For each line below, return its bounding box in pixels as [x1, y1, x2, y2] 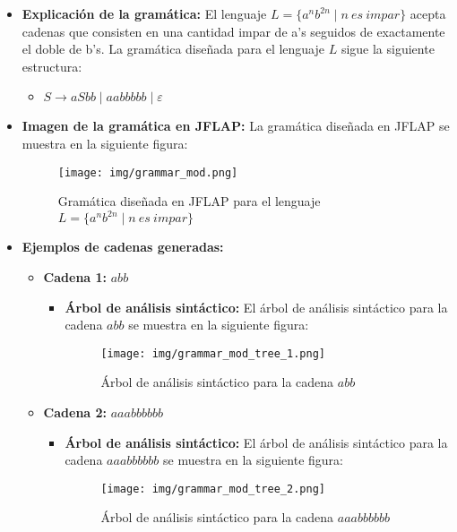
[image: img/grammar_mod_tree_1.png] [100, 347, 325, 360]
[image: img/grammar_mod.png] [57, 166, 238, 179]
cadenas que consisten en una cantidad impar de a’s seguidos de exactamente [22, 21, 445, 40]
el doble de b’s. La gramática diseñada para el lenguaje [22, 39, 324, 58]
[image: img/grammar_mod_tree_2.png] [100, 482, 325, 495]
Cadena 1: [43, 267, 108, 286]
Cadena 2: [43, 402, 108, 421]
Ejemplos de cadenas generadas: [22, 237, 224, 256]
